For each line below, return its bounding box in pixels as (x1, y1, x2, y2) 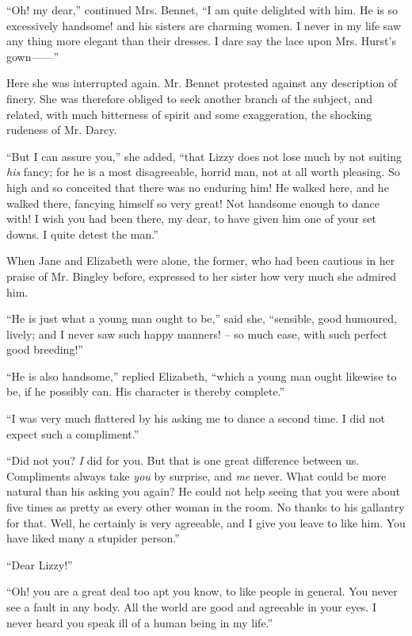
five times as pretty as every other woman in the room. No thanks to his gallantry (6, 499, 405, 515)
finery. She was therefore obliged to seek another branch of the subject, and (6, 90, 373, 106)
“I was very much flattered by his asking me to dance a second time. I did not (6, 410, 385, 427)
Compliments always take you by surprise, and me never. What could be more (6, 467, 387, 484)
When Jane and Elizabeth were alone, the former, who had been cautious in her (6, 252, 395, 269)
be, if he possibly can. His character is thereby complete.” (6, 383, 285, 400)
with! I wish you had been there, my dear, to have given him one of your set (6, 210, 376, 227)
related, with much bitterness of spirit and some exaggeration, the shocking (6, 105, 372, 122)
